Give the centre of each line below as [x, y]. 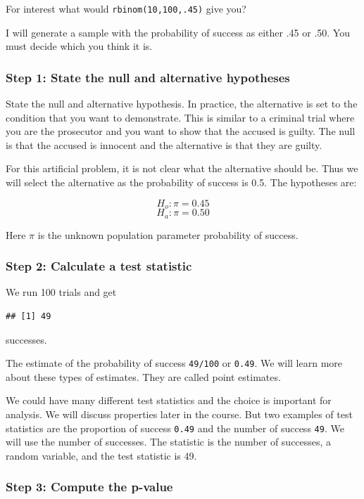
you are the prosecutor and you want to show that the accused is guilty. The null [181, 131]
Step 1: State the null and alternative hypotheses [148, 77]
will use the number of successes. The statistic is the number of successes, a [169, 442]
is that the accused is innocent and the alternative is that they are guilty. [164, 144]
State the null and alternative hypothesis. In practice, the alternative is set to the [182, 104]
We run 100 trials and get [61, 292]
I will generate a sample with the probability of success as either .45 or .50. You [178, 32]
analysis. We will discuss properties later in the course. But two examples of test [179, 414]
